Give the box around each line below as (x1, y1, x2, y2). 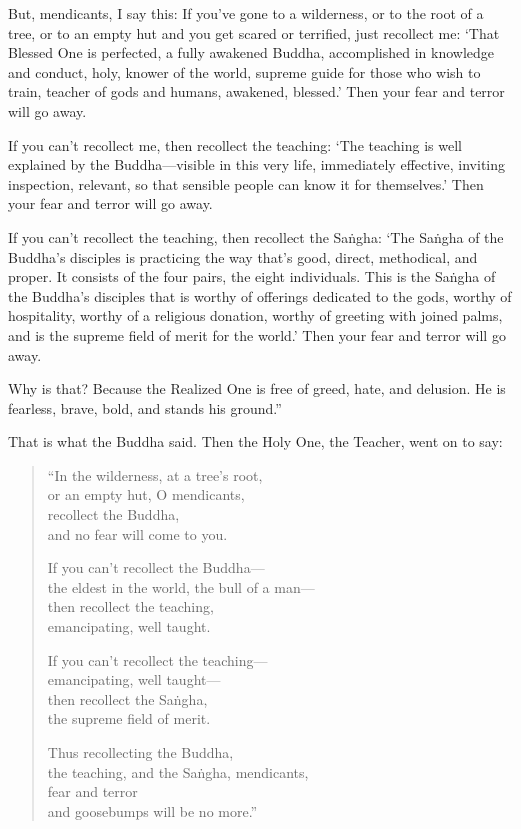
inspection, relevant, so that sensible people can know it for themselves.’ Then (8, 173, 484, 194)
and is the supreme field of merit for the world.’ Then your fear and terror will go (8, 324, 506, 345)
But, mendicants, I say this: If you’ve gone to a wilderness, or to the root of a (8, 3, 484, 23)
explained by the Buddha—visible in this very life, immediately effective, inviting (8, 154, 506, 175)
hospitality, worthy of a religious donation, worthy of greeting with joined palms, (8, 305, 503, 326)
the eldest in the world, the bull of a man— (47, 576, 315, 597)
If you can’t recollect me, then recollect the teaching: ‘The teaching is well (8, 134, 462, 155)
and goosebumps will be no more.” (47, 800, 258, 821)
